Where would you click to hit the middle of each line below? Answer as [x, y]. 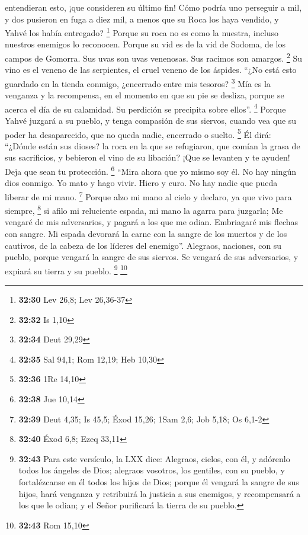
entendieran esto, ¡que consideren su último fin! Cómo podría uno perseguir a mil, [153, 7]
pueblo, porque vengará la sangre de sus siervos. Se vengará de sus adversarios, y [152, 257]
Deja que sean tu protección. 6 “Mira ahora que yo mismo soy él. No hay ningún [151, 170]
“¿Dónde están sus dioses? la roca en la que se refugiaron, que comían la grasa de [153, 145]
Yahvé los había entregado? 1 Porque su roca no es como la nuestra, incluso [142, 32]
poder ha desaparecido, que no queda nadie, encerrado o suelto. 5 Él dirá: [138, 133]
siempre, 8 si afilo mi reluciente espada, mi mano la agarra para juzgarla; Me [144, 209]
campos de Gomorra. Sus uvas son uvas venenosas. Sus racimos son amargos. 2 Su [153, 57]
